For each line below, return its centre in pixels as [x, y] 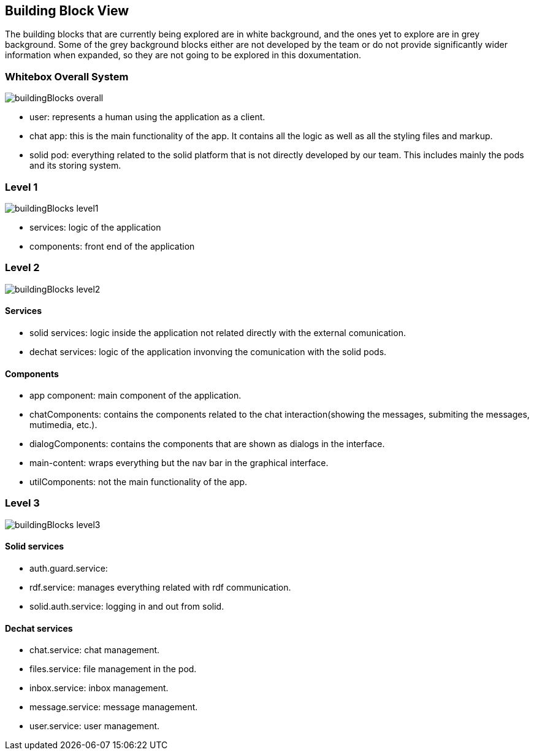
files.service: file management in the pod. [113, 669]
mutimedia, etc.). [63, 425]
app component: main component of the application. [135, 396]
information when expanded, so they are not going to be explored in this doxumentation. [183, 55]
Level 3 [22, 503]
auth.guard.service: [69, 569]
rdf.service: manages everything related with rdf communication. [160, 588]
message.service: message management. [114, 707]
